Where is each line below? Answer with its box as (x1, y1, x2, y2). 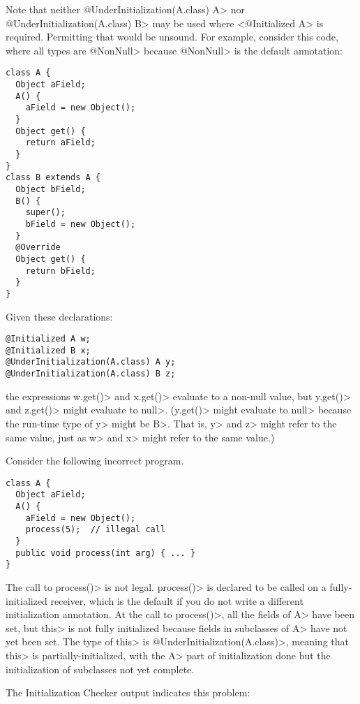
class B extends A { (6, 173, 101, 183)
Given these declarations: (6, 309, 113, 323)
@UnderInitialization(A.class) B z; (6, 369, 176, 379)
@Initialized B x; (6, 345, 91, 355)
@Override (15, 242, 61, 253)
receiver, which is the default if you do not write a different (50, 593, 303, 608)
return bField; (25, 265, 96, 276)
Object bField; (15, 184, 86, 194)
